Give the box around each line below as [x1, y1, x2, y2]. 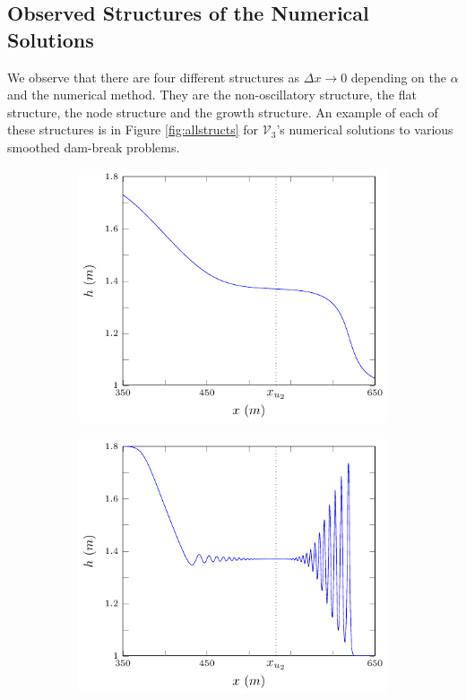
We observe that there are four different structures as [7, 67, 300, 86]
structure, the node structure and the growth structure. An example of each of [7, 102, 438, 121]
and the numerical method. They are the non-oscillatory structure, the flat [7, 85, 417, 104]
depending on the [350, 67, 447, 86]
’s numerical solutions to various [276, 120, 453, 139]
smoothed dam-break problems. [7, 137, 180, 156]
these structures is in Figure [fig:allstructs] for [7, 120, 259, 139]
